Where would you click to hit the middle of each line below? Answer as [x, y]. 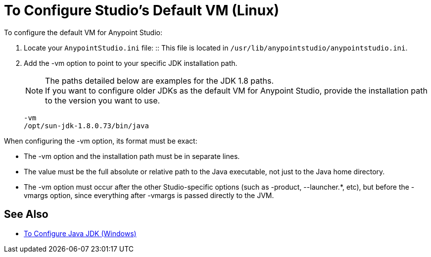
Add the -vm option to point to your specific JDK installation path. [131, 63]
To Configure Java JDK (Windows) [80, 233]
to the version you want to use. [103, 100]
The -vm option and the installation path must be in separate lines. [132, 156]
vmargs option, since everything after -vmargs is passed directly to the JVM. [149, 195]
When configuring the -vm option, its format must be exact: [101, 141]
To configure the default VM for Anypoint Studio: [83, 32]
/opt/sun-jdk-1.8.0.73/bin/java [86, 126]
